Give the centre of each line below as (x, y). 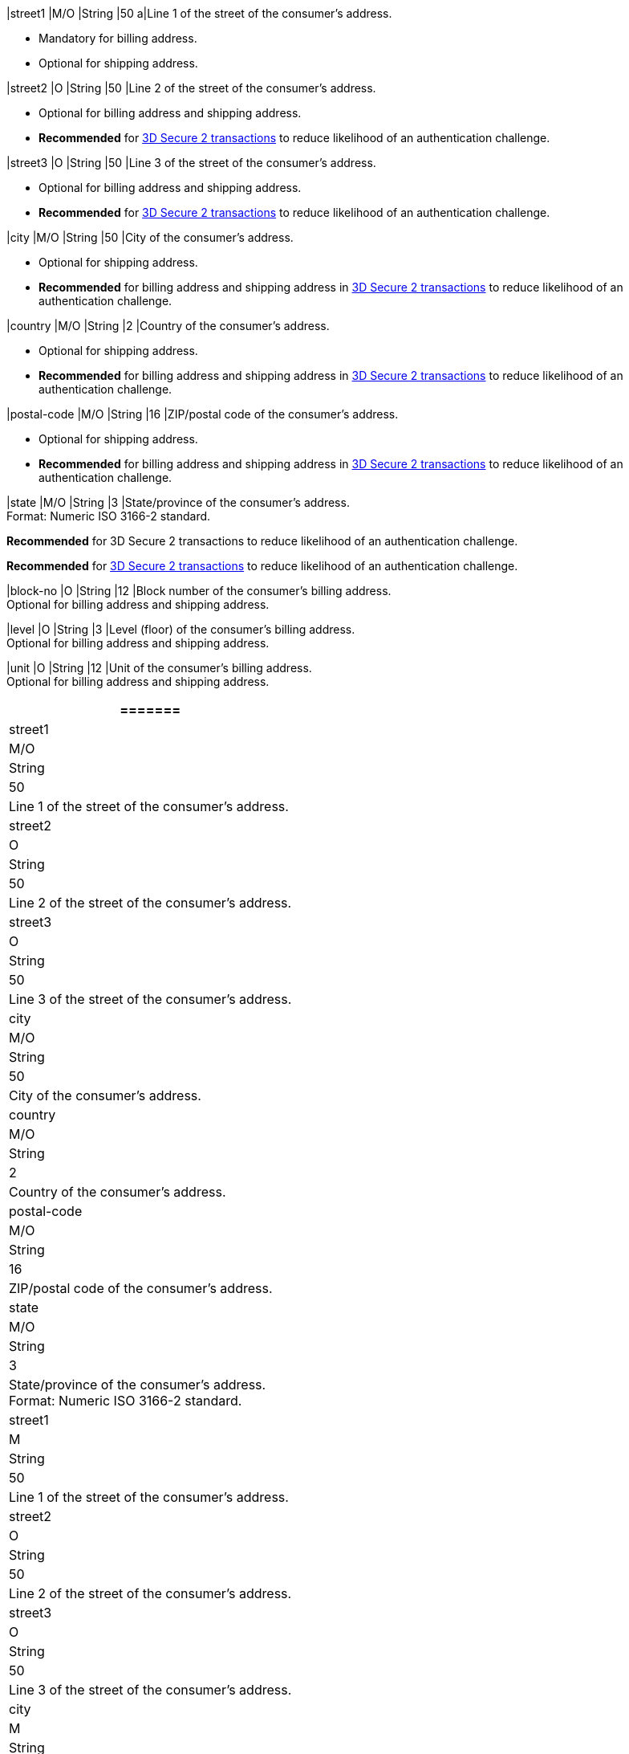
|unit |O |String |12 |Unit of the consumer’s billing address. (159, 668)
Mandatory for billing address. (118, 38)
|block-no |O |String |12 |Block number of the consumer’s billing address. (199, 591)
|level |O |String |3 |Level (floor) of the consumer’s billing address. (181, 629)
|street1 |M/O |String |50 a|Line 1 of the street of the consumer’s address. (199, 13)
